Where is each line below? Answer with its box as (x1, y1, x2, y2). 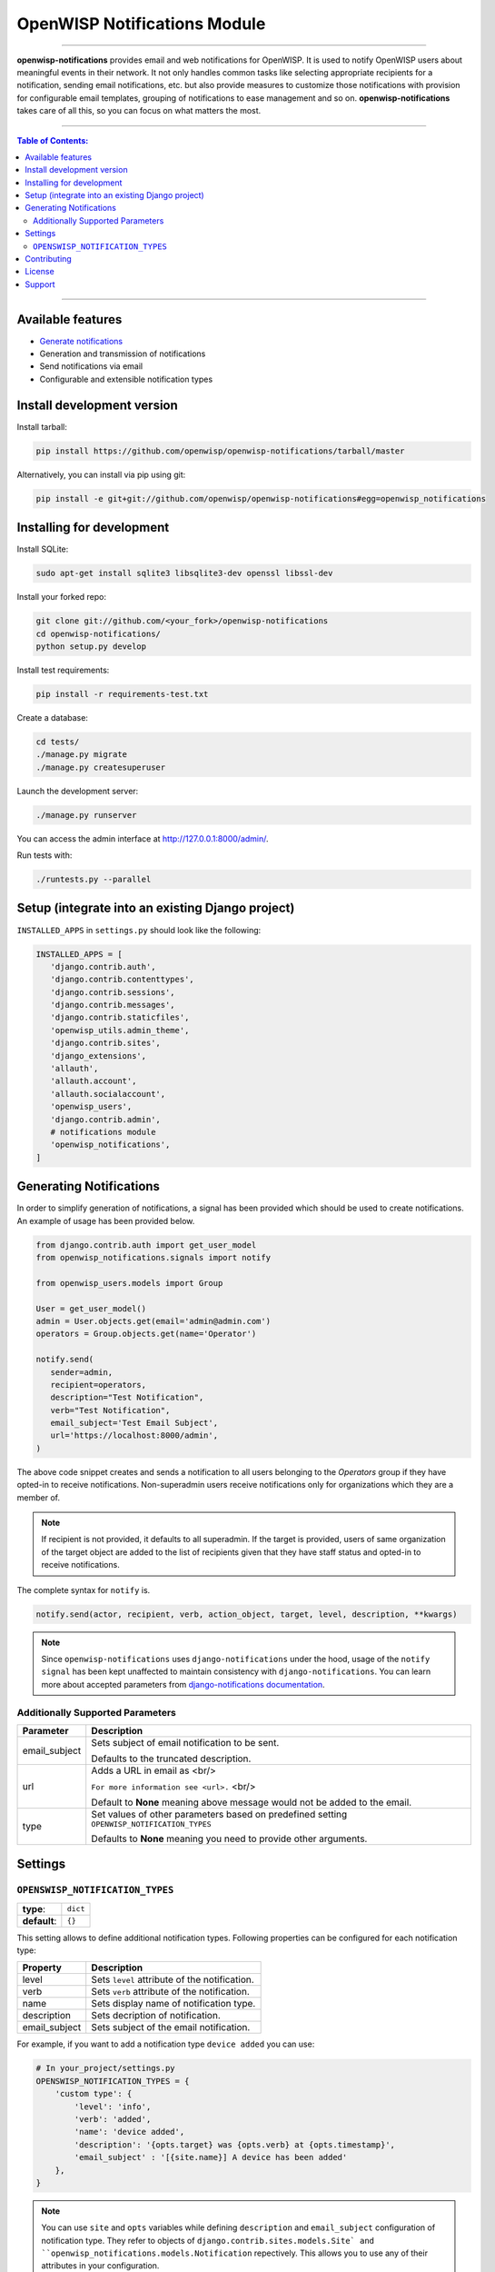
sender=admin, (50, 1367, 114, 1377)
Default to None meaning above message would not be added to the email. (91, 1796, 412, 1809)
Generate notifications (39, 335, 123, 346)
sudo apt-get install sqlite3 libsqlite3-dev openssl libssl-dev (35, 568, 333, 579)
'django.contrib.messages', (50, 1000, 176, 1011)
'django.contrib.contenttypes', (50, 974, 194, 985)
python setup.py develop (35, 641, 147, 652)
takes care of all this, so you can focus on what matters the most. (16, 105, 262, 116)
